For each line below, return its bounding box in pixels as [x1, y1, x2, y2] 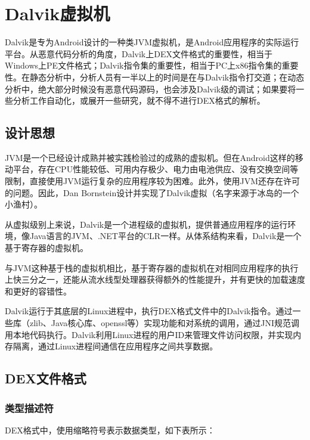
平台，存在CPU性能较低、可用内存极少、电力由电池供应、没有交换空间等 [13, 163, 299, 175]
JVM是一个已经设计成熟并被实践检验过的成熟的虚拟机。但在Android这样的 [5, 151, 295, 163]
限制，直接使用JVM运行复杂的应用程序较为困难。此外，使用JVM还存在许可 [5, 175, 300, 187]
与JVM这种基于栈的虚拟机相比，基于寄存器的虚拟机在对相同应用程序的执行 [5, 261, 299, 274]
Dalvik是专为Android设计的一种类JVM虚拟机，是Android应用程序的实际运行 [5, 36, 299, 48]
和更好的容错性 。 [5, 284, 72, 297]
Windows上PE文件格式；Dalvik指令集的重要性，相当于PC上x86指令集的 [5, 59, 282, 72]
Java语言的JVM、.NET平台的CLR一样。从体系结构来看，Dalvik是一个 [29, 230, 302, 242]
